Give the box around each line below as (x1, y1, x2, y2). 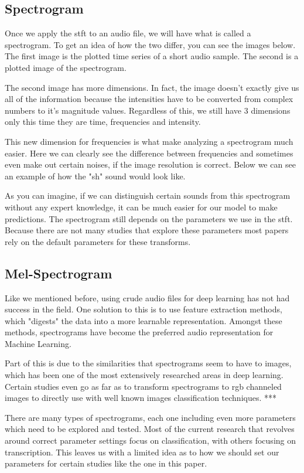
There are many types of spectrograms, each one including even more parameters (5, 411, 296, 423)
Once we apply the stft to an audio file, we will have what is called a (5, 27, 251, 39)
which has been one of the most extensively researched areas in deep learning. (5, 369, 283, 381)
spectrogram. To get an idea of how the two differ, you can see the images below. (5, 38, 296, 50)
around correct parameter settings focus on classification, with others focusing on (5, 434, 296, 447)
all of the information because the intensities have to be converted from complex (5, 93, 293, 105)
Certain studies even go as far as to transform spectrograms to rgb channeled (5, 380, 282, 392)
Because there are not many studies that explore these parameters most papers (5, 224, 289, 236)
